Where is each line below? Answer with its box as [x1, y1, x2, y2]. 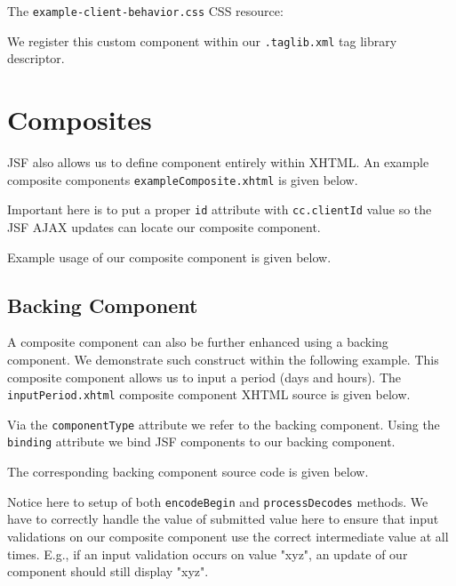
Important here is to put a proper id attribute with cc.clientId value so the [7, 200, 432, 219]
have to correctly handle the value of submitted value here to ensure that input [7, 510, 439, 528]
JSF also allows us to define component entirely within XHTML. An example [7, 153, 429, 172]
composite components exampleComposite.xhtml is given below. [7, 170, 358, 189]
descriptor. [7, 49, 65, 68]
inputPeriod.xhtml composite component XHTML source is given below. [7, 385, 411, 404]
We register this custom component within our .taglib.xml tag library [7, 31, 397, 50]
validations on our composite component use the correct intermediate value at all [7, 526, 449, 545]
